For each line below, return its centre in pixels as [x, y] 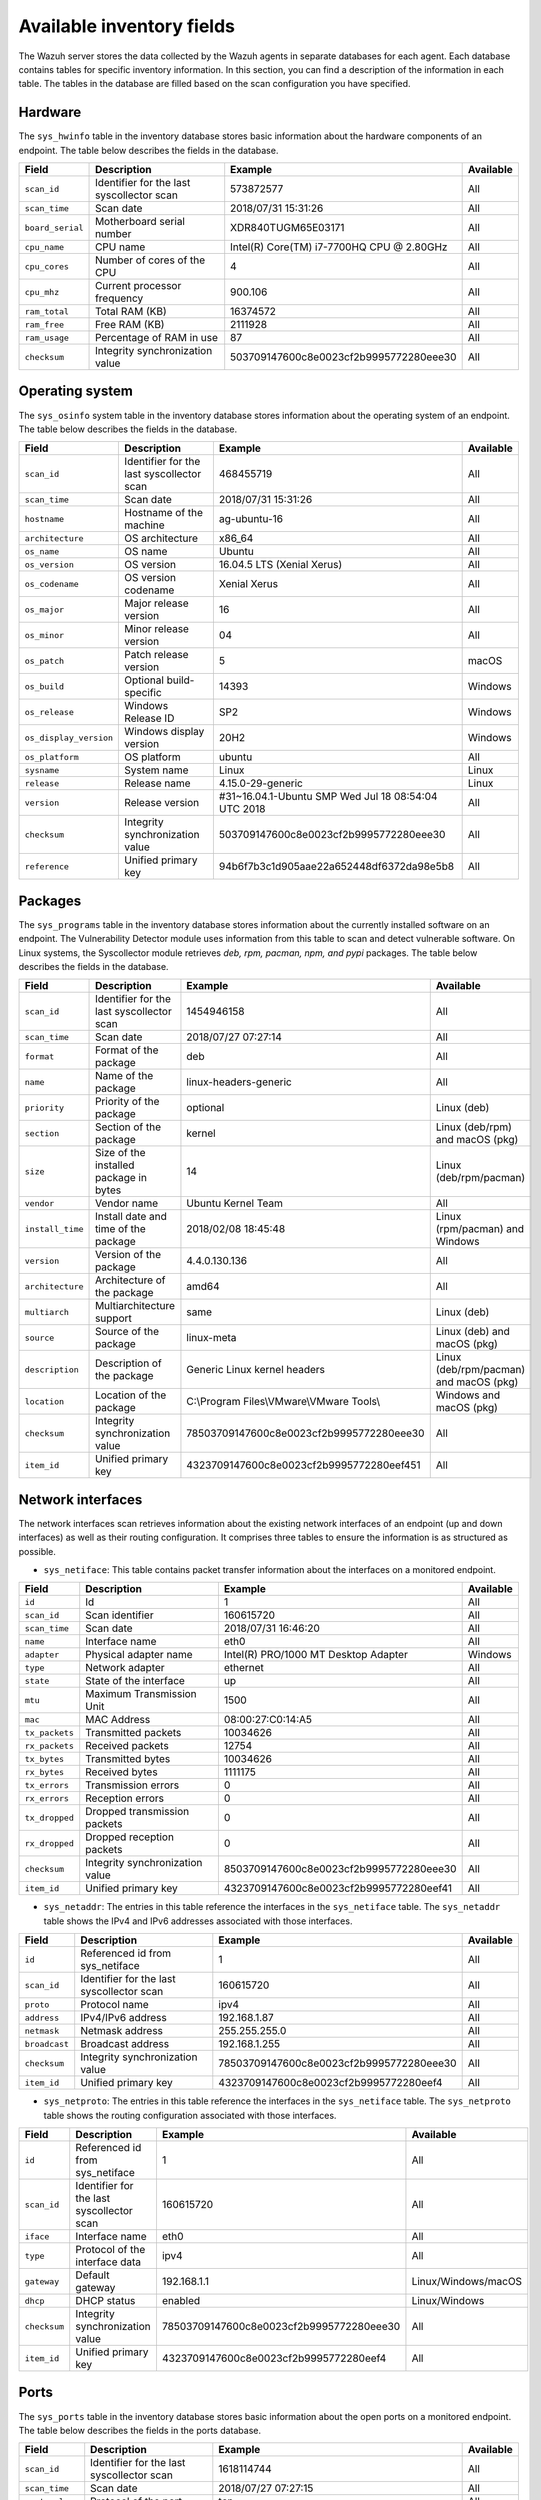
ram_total [47, 311]
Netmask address [122, 2031]
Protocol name [114, 2005]
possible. [37, 1551]
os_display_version [69, 737]
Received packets [127, 1746]
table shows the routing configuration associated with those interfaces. [190, 2115]
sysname [42, 770]
